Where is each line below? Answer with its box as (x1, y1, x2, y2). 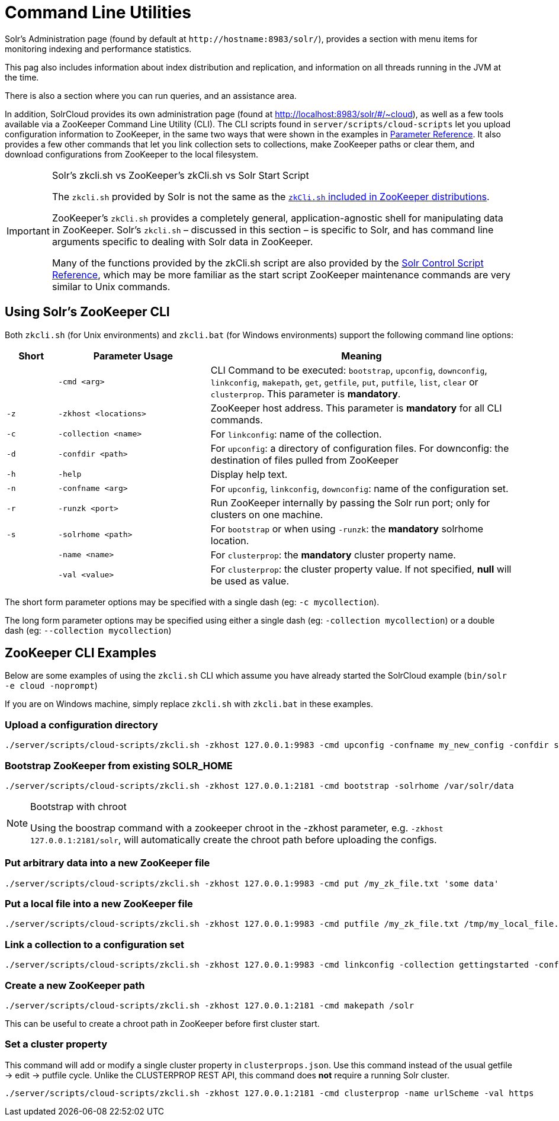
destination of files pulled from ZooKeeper (210, 454, 399, 466)
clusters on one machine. (210, 508, 323, 521)
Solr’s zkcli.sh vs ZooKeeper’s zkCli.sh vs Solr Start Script (52, 169, 309, 181)
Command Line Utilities (5, 2, 191, 23)
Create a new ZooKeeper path (5, 979, 145, 991)
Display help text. (210, 468, 288, 480)
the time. (5, 72, 39, 82)
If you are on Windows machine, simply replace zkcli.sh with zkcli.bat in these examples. (5, 699, 373, 709)
